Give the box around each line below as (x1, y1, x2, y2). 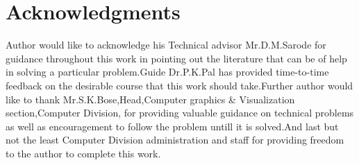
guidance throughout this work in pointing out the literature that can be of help (6, 51, 347, 65)
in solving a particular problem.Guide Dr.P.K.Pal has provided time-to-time (6, 64, 329, 79)
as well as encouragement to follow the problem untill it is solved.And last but (6, 119, 339, 133)
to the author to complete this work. (6, 146, 161, 160)
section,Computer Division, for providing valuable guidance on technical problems (6, 105, 354, 120)
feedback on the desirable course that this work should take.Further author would (6, 78, 353, 92)
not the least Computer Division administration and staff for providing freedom (6, 132, 344, 147)
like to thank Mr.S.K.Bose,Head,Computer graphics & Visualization (6, 92, 295, 106)
